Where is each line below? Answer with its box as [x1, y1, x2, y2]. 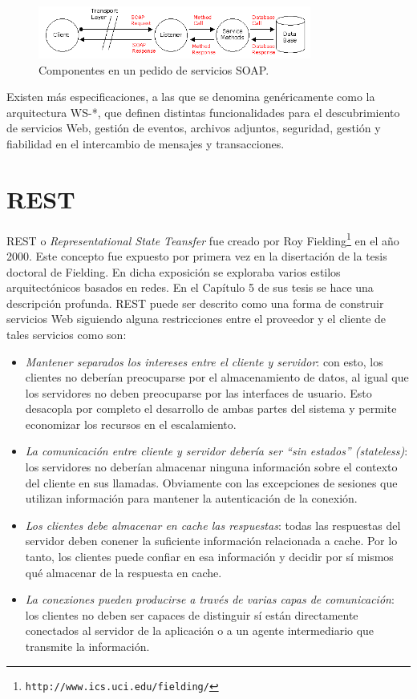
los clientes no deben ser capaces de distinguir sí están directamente [25, 606, 358, 623]
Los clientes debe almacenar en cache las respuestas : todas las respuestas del [25, 516, 401, 533]
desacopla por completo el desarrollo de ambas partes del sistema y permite [25, 400, 397, 417]
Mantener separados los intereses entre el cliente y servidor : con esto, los [25, 353, 383, 370]
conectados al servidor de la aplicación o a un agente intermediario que [25, 622, 374, 639]
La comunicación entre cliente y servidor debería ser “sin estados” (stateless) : [25, 442, 408, 459]
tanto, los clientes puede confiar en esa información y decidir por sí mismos [25, 548, 394, 565]
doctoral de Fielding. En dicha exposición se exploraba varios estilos [6, 263, 341, 280]
